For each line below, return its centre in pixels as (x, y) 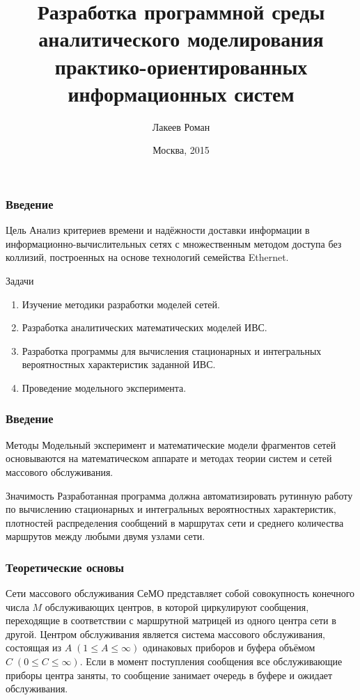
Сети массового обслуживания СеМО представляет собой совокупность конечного (180, 593)
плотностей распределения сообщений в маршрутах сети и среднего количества (175, 522)
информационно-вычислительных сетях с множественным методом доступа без (174, 243)
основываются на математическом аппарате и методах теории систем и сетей (169, 458)
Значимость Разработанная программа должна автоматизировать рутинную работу (179, 495)
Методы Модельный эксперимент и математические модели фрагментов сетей (171, 444)
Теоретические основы (65, 567)
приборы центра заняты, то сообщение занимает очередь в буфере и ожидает (169, 675)
